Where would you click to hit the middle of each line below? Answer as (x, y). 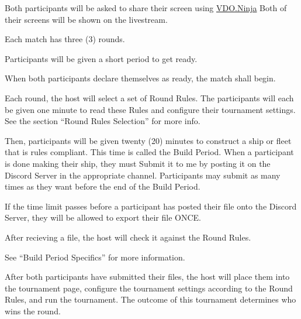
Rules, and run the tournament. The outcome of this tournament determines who (150, 299)
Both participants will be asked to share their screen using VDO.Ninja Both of (146, 8)
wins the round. (33, 311)
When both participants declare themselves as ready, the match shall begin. (140, 78)
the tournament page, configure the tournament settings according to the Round (149, 288)
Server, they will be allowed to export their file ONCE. (103, 217)
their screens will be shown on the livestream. (86, 19)
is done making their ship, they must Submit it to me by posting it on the (138, 163)
